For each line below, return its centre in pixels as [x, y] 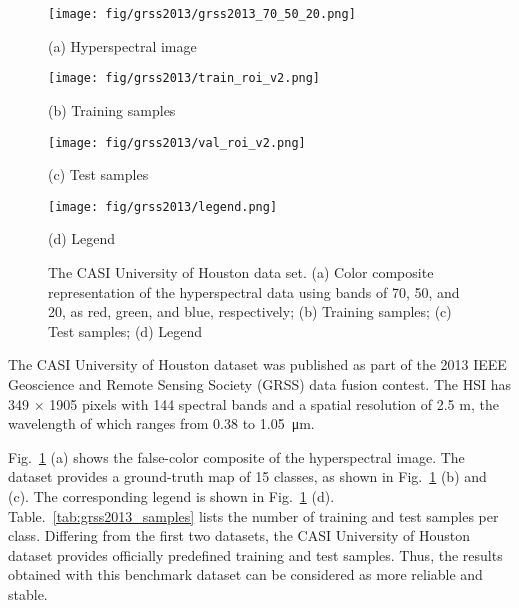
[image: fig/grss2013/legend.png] [163, 206]
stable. [28, 593]
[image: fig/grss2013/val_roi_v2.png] [177, 142]
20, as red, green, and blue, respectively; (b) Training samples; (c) [250, 311]
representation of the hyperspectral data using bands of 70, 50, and [254, 291]
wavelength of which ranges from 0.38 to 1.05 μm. [161, 423]
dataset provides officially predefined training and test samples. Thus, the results [255, 554]
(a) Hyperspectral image [122, 45]
